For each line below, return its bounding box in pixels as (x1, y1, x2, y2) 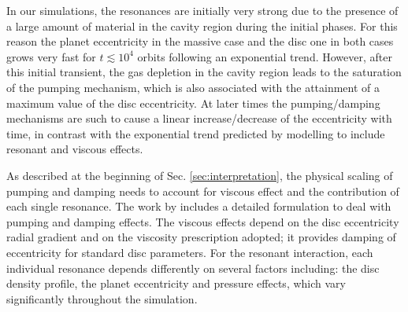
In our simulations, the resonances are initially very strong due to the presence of (6, 2, 399, 18)
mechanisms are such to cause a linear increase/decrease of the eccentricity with (6, 110, 392, 127)
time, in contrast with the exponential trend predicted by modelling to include (6, 125, 385, 141)
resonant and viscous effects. (6, 141, 143, 157)
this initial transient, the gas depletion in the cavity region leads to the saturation (6, 64, 402, 80)
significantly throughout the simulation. (6, 290, 198, 306)
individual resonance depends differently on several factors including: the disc (6, 259, 380, 276)
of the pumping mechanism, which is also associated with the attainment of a (6, 79, 380, 95)
